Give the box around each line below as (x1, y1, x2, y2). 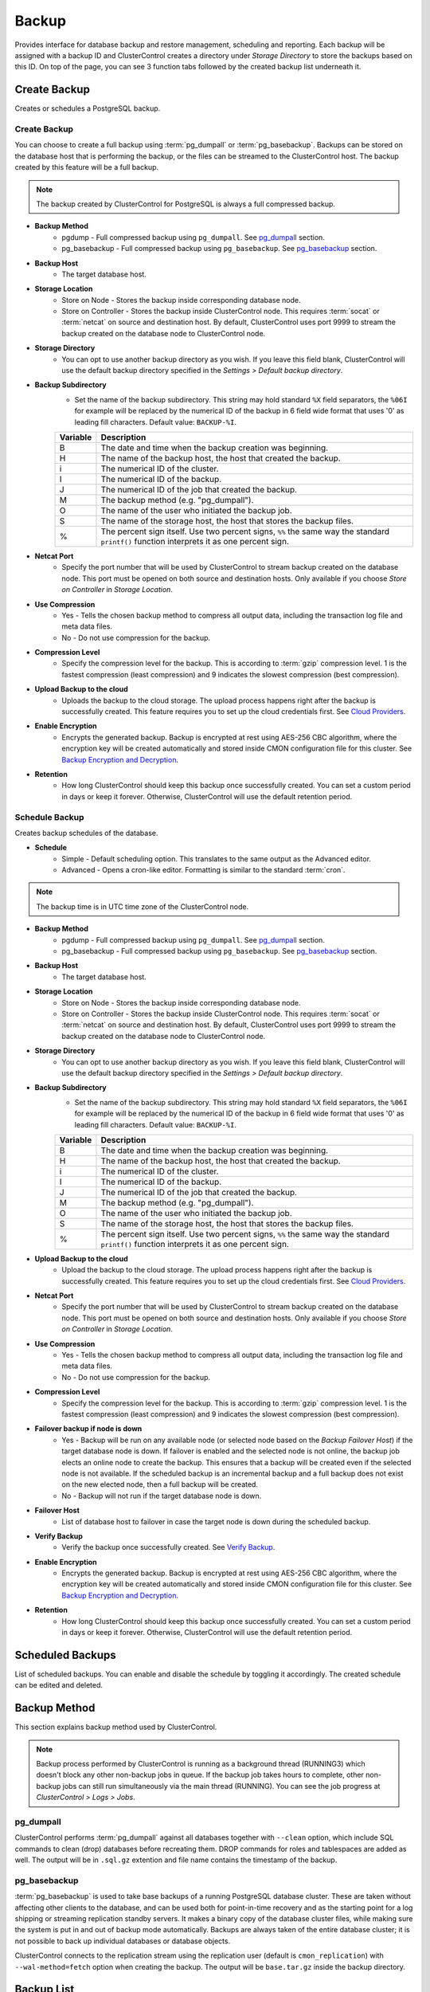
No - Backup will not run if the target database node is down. (61, 1491, 262, 1500)
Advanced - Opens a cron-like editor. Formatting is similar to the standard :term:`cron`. (61, 865, 346, 875)
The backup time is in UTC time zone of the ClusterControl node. (36, 901, 249, 912)
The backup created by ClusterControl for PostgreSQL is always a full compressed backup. (36, 199, 336, 209)
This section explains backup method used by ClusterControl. (14, 1722, 217, 1732)
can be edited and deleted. (14, 1680, 104, 1690)
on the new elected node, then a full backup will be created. (61, 1480, 259, 1489)
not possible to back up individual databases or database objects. (14, 1936, 231, 1946)
